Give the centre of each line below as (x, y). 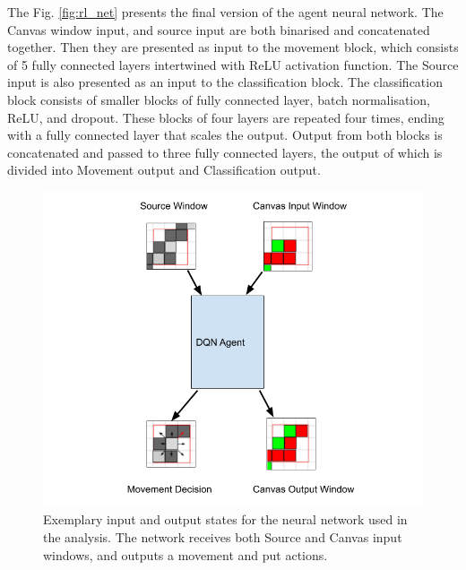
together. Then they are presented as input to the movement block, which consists (233, 47)
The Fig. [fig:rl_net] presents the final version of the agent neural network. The (225, 12)
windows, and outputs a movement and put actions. (186, 554)
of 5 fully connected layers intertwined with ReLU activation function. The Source (233, 64)
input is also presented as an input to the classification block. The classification (225, 82)
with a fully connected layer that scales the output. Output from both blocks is (225, 135)
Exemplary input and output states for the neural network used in (225, 519)
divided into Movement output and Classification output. (164, 170)
